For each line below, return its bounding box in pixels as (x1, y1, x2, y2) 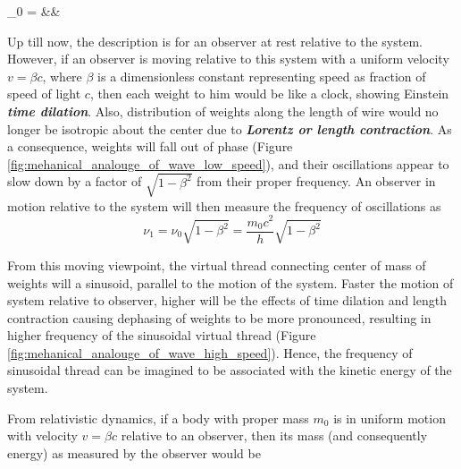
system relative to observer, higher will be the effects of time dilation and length (7, 291, 447, 310)
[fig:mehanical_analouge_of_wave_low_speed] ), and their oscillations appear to (7, 154, 449, 173)
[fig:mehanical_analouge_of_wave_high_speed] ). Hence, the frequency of (7, 343, 413, 362)
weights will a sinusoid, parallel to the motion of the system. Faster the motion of (7, 273, 454, 292)
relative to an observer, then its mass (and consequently (121, 426, 428, 445)
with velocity (7, 426, 78, 445)
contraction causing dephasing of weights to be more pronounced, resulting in (7, 308, 432, 327)
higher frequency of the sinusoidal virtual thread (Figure (7, 326, 316, 345)
